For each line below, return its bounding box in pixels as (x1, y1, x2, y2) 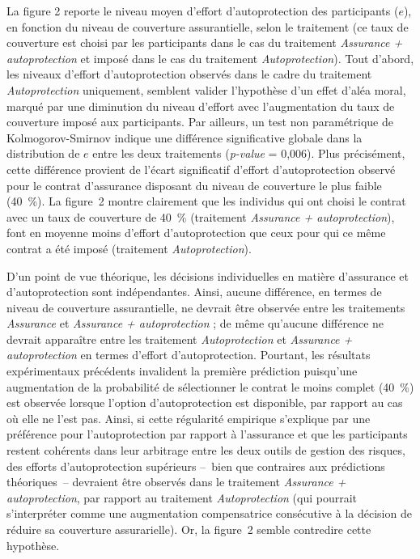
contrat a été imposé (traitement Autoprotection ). (6, 239, 252, 256)
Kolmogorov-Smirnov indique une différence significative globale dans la (6, 129, 363, 146)
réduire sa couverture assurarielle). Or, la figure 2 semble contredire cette (6, 521, 371, 537)
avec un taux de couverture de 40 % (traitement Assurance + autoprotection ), (6, 208, 395, 225)
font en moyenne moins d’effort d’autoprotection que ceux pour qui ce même (6, 224, 386, 241)
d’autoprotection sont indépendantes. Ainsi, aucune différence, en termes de (6, 283, 382, 300)
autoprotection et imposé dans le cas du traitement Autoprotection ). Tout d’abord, (6, 49, 414, 66)
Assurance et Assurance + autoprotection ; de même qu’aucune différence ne (6, 315, 384, 332)
